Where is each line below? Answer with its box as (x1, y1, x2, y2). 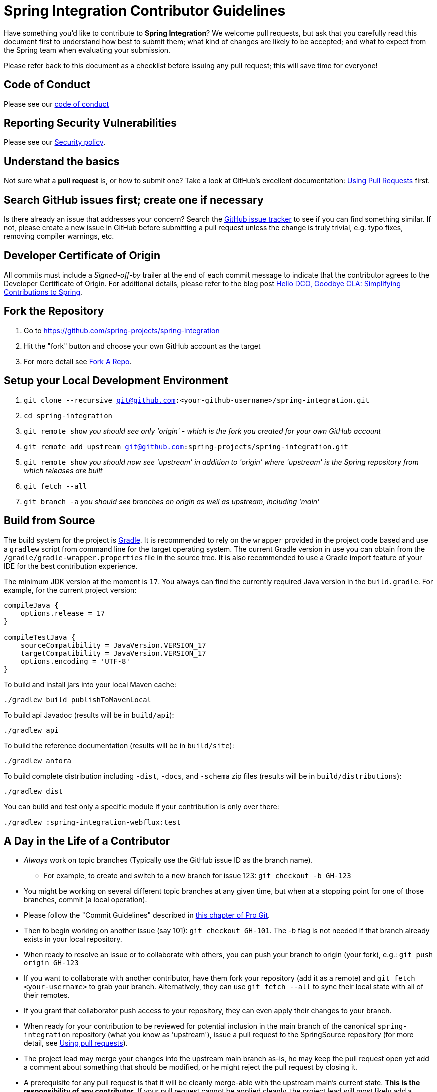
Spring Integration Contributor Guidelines (4, 2, 286, 19)
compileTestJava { (4, 633, 76, 641)
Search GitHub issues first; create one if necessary (4, 193, 264, 206)
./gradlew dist (4, 787, 63, 795)
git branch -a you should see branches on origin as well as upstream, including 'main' (24, 497, 320, 506)
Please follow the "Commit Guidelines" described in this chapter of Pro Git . (24, 911, 270, 920)
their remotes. (24, 991, 70, 1000)
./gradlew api (4, 726, 59, 734)
